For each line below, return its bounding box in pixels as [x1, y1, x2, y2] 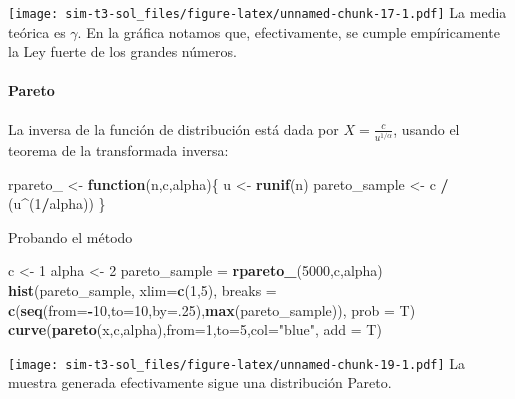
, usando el [393, 118, 460, 139]
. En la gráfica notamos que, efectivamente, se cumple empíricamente [77, 21, 500, 42]
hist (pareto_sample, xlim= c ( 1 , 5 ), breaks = [8, 279, 277, 300]
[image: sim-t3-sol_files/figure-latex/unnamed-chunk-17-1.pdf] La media [8, 2, 507, 22]
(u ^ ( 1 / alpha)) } [8, 193, 106, 214]
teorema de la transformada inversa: [8, 140, 229, 160]
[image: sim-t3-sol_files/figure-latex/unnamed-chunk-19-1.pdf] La [8, 352, 466, 373]
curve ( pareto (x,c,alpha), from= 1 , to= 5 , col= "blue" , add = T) [8, 319, 382, 340]
